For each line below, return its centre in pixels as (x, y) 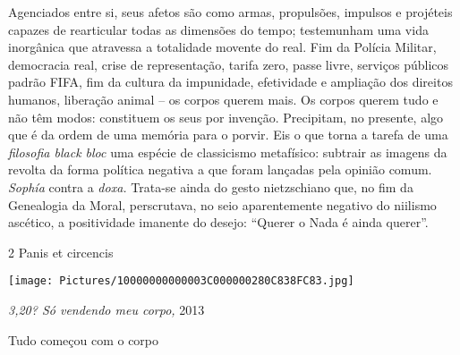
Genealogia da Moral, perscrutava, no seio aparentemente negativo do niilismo (222, 204)
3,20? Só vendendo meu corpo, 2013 (106, 309)
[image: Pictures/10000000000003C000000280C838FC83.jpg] (181, 281)
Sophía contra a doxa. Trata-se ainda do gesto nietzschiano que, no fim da (211, 186)
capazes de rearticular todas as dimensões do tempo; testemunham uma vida (218, 29)
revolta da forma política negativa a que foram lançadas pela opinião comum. (220, 169)
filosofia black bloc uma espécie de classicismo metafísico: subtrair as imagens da (228, 152)
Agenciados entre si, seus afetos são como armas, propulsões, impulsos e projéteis (230, 12)
